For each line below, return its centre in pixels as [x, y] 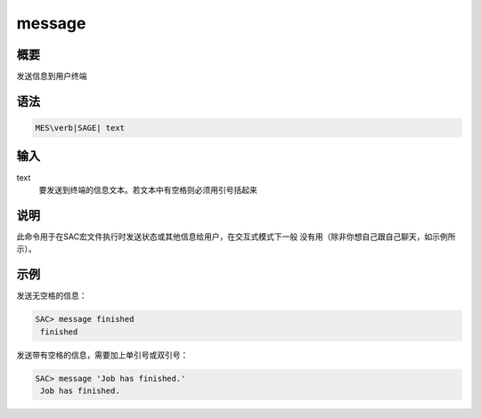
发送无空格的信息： [52, 296]
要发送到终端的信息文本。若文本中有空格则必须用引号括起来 [148, 189]
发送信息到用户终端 [52, 76]
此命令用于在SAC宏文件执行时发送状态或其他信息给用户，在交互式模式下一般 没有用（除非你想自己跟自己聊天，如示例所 [236, 237]
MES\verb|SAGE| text [80, 128]
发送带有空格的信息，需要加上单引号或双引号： [102, 355]
